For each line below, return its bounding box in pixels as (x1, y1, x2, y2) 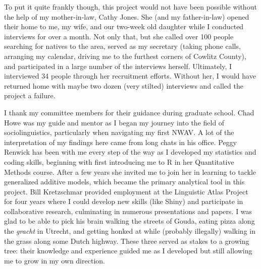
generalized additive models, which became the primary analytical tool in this (4, 176, 245, 187)
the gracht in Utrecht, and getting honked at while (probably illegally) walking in (4, 226, 255, 236)
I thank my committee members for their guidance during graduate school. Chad (4, 107, 254, 117)
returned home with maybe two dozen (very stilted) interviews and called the (4, 80, 243, 91)
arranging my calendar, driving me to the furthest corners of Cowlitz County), (4, 50, 246, 61)
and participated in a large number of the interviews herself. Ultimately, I (4, 60, 232, 71)
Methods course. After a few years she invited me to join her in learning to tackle (4, 166, 256, 177)
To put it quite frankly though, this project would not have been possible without (4, 2, 257, 12)
